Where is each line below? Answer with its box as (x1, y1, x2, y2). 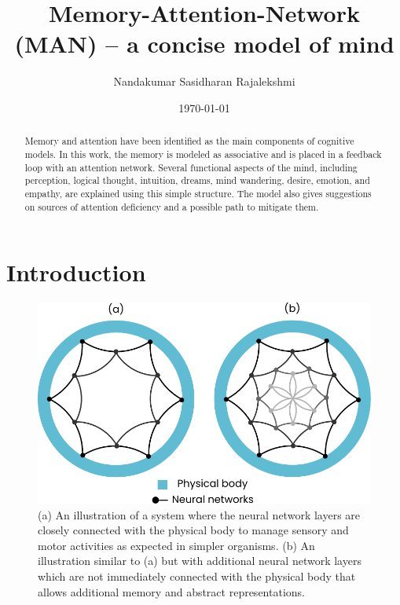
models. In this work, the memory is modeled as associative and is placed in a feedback (24, 147, 382, 160)
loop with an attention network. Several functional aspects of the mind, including (24, 160, 358, 174)
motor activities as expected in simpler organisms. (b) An (38, 537, 315, 553)
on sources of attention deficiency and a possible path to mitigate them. (24, 200, 319, 213)
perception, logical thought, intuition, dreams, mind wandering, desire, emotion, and (24, 174, 370, 187)
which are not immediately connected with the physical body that (38, 567, 356, 584)
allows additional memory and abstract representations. (38, 583, 305, 599)
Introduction (6, 256, 146, 288)
